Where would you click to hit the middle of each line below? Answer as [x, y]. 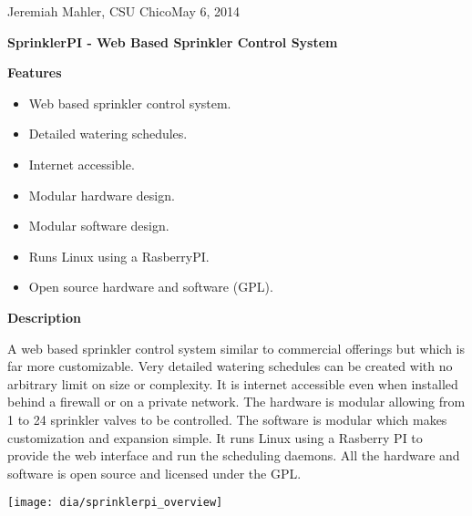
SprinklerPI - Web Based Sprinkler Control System [173, 41]
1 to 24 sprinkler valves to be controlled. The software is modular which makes [227, 419]
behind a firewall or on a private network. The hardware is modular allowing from [236, 402]
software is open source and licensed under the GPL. [154, 473]
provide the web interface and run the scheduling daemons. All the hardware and [234, 455]
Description [45, 317]
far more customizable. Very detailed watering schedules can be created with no [230, 366]
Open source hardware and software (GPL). [151, 287]
